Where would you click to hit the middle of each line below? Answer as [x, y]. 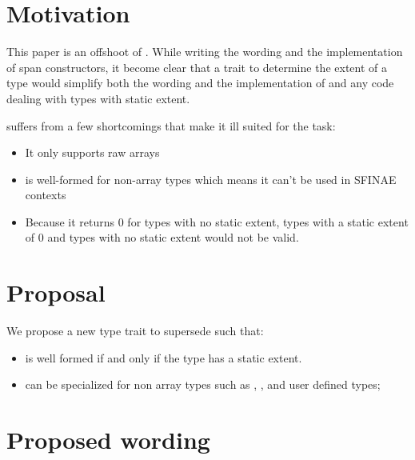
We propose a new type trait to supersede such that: [135, 331]
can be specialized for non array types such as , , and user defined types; [203, 384]
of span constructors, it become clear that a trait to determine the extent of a [197, 67]
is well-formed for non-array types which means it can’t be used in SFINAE [211, 179]
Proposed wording [108, 440]
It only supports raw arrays [92, 152]
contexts [46, 195]
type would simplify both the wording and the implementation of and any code [200, 83]
